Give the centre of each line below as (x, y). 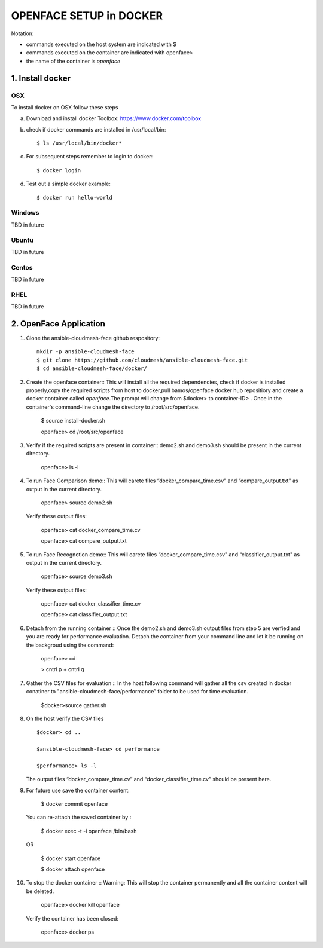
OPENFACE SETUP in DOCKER (87, 16)
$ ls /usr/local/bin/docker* (79, 143)
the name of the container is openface (73, 61)
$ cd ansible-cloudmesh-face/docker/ (92, 369)
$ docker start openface (71, 858)
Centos (22, 267)
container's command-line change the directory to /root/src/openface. (113, 407)
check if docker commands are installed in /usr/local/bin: (96, 129)
